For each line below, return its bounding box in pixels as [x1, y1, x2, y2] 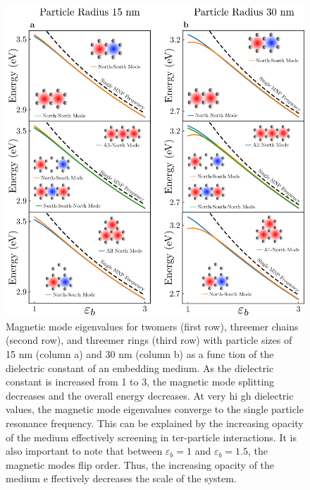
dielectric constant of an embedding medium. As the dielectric [6, 360, 274, 375]
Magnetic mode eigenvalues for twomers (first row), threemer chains [6, 318, 299, 333]
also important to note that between [6, 443, 163, 458]
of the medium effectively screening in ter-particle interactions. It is [6, 429, 297, 444]
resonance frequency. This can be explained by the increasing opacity [6, 416, 304, 431]
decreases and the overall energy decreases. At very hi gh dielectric [6, 388, 294, 402]
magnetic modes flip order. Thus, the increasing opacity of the [6, 457, 275, 472]
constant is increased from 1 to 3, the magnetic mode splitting [6, 374, 275, 389]
